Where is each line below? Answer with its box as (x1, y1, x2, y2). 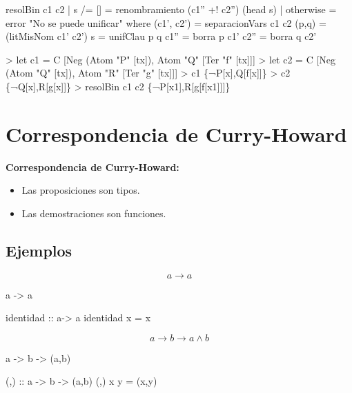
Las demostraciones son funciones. (21, 205, 166, 220)
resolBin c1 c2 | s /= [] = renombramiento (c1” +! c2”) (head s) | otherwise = (6, 2, 337, 16)
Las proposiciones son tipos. (21, 183, 140, 197)
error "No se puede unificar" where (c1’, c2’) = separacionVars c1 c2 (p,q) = (6, 15, 326, 30)
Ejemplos (6, 239, 72, 261)
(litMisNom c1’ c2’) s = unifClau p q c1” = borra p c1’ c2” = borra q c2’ (6, 29, 317, 43)
